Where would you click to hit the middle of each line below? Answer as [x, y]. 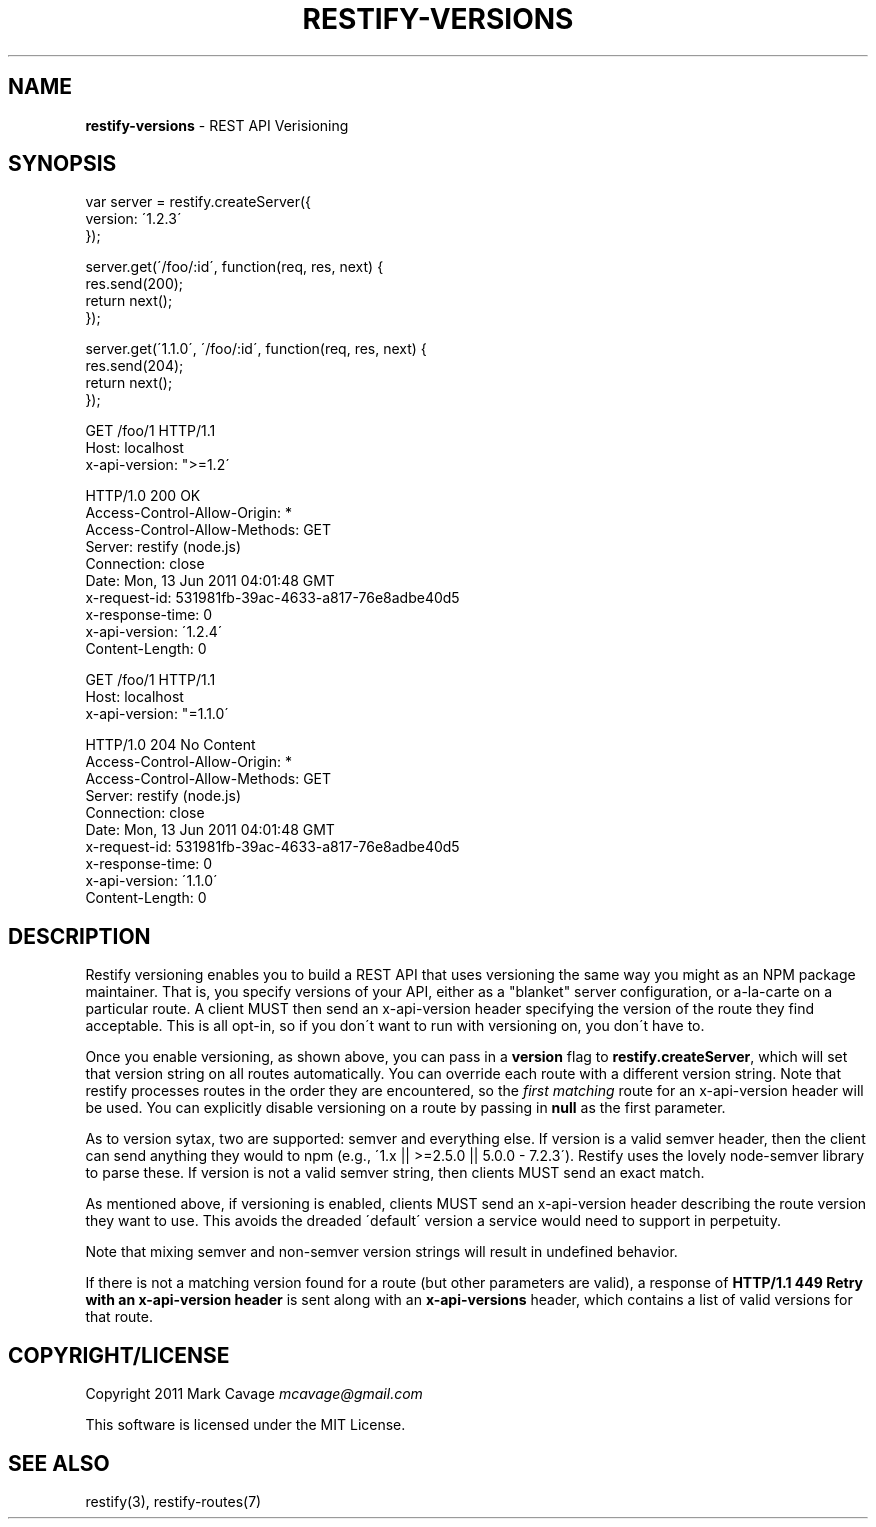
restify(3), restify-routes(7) [173, 1501]
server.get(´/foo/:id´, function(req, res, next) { [234, 267]
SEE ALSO [59, 1463]
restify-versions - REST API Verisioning [217, 125]
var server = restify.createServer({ [198, 202]
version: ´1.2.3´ [133, 219]
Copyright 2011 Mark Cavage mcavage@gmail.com [254, 1394]
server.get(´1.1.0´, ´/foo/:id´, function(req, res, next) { [256, 349]
